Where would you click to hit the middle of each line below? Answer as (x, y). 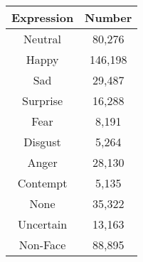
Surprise (43, 100)
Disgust (42, 142)
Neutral (43, 39)
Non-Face (42, 245)
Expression (43, 17)
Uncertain (43, 224)
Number (108, 17)
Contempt (42, 183)
